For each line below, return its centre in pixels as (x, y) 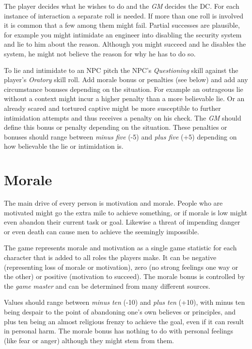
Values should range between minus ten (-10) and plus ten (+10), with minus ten (125, 302)
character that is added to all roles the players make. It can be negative (110, 257)
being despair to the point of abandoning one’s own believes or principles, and (120, 311)
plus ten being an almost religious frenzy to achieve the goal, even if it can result (124, 321)
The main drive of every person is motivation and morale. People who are (113, 203)
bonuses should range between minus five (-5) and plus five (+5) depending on (120, 136)
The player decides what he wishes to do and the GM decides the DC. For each (122, 6)
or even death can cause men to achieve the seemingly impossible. (102, 231)
